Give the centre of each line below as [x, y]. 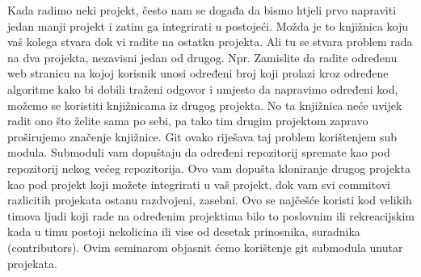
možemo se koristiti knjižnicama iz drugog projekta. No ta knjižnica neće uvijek [205, 105]
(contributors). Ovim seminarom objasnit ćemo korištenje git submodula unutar [205, 247]
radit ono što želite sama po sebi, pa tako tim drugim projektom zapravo [188, 121]
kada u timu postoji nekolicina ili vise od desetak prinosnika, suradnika [184, 231]
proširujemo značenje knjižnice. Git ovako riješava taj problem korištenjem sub [202, 136]
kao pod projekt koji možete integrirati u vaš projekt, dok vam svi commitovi [199, 184]
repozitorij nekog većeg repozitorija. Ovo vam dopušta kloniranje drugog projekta [209, 168]
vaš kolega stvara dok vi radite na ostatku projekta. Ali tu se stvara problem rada [210, 42]
